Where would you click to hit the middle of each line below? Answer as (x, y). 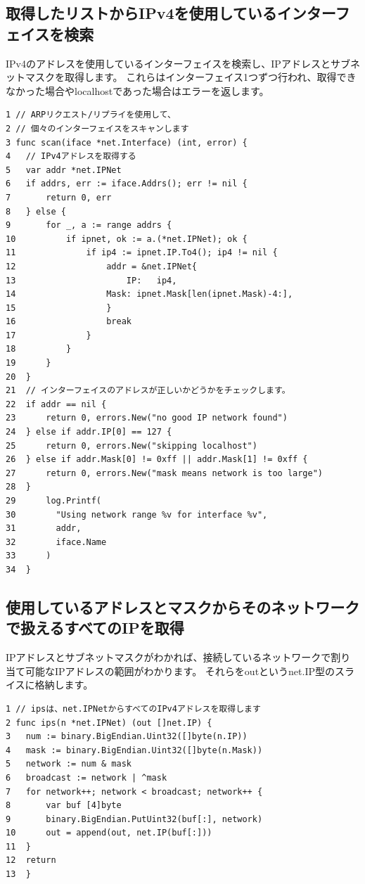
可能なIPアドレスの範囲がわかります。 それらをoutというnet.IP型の (180, 671)
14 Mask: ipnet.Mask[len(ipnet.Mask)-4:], (149, 294)
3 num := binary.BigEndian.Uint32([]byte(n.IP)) (127, 737)
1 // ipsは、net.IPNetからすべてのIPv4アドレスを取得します (133, 709)
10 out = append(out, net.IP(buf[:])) (109, 833)
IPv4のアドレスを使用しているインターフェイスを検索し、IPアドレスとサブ (178, 63)
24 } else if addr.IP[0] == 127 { (89, 432)
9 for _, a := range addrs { (89, 225)
